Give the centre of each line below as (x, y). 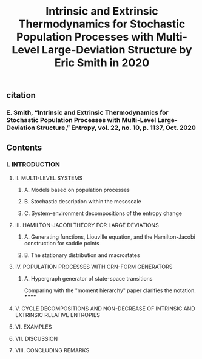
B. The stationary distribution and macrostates (82, 255)
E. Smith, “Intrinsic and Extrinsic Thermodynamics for (87, 112)
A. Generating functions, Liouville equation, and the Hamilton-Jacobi (109, 237)
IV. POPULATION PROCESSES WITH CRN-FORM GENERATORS (94, 267)
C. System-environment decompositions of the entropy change (103, 213)
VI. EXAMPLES (33, 327)
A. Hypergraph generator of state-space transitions (88, 278)
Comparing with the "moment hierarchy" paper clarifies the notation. (110, 290)
